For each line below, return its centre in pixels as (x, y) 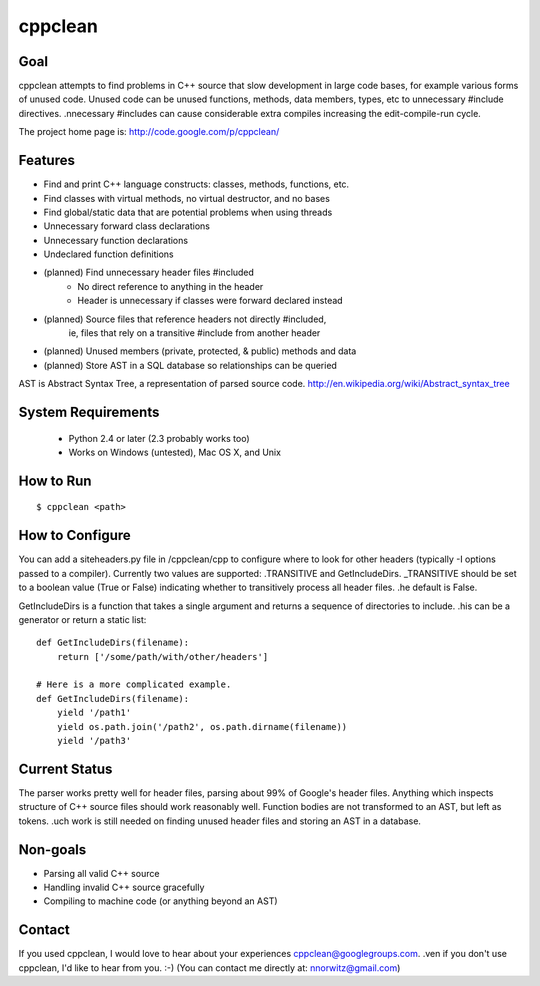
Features (46, 160)
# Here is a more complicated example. (134, 684)
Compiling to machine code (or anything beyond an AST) (161, 901)
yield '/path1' (94, 713)
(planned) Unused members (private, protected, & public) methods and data (200, 351)
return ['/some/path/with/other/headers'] (162, 656)
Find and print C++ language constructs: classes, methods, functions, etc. (196, 184)
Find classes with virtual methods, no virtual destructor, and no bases (186, 198)
